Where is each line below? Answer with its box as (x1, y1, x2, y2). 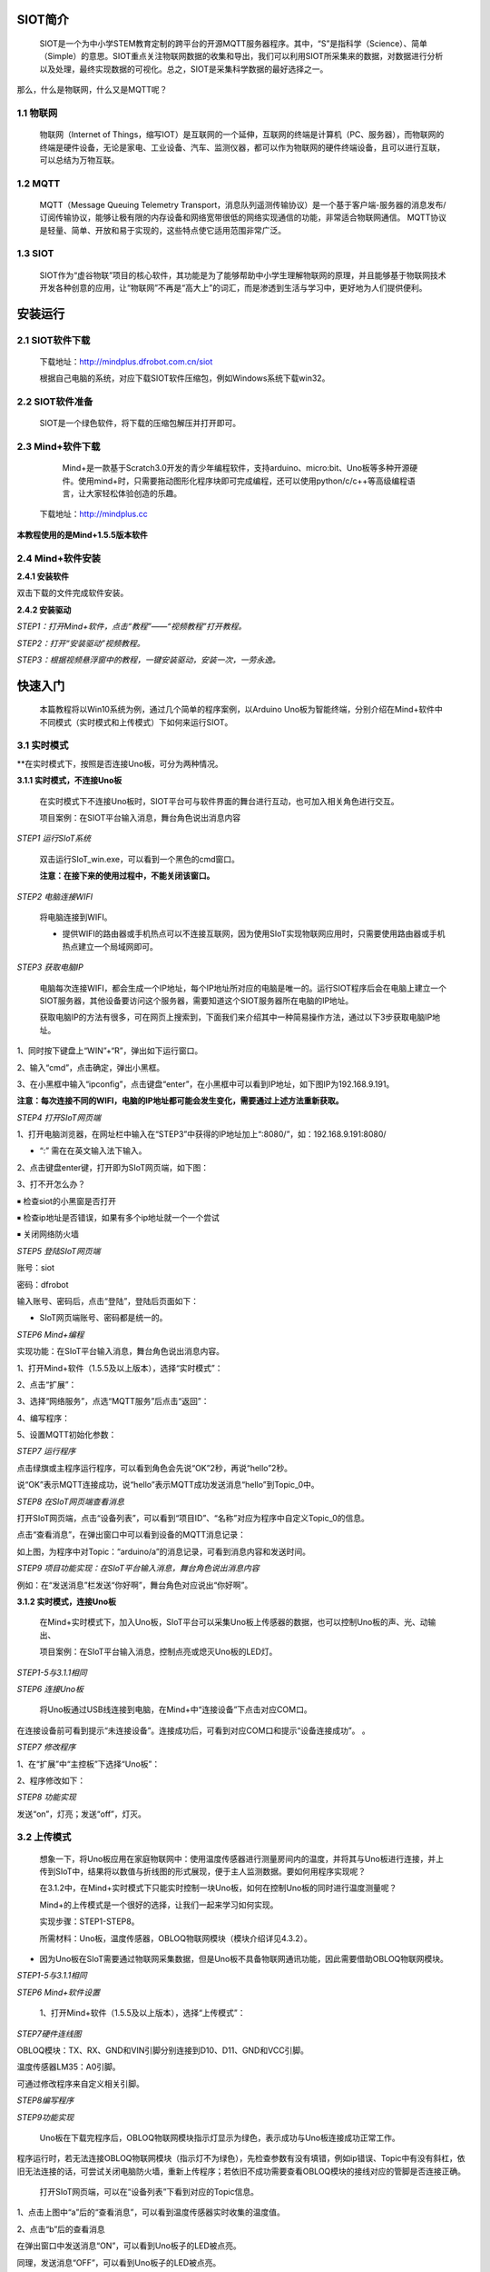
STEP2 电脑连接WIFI (16, 891, 93, 902)
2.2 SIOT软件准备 (16, 395, 93, 408)
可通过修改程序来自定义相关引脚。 (16, 2078, 144, 2089)
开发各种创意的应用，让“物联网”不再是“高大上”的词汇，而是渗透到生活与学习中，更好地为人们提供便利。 (39, 283, 427, 293)
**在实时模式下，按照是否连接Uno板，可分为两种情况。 (16, 758, 224, 769)
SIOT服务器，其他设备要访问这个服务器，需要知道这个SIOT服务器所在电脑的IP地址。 (39, 995, 354, 1006)
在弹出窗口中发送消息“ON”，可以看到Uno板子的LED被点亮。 (16, 2240, 242, 2251)
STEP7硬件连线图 (16, 2028, 82, 2039)
